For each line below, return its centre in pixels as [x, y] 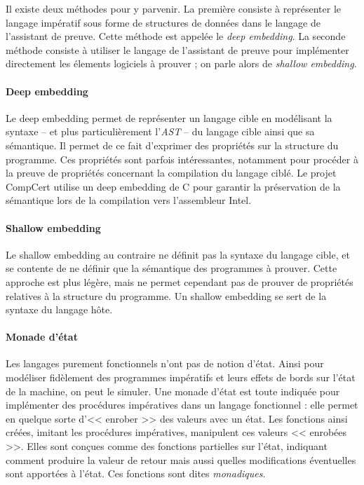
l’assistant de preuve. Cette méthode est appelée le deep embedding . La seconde [176, 36]
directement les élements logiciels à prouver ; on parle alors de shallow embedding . [181, 63]
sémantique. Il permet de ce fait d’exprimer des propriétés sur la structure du [172, 145]
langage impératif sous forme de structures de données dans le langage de [163, 22]
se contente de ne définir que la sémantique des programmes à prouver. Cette [171, 268]
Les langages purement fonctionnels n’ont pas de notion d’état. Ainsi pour [165, 363]
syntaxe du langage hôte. [59, 309]
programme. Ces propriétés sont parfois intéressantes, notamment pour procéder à [182, 159]
